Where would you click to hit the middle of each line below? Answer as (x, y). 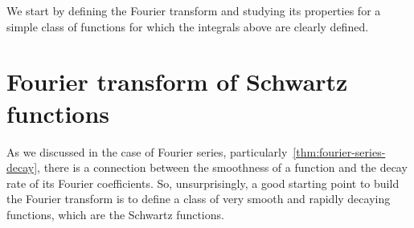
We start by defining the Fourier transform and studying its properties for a (194, 10)
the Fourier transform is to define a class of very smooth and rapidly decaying (199, 199)
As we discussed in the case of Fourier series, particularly (147, 151)
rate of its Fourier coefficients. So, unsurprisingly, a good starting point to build (203, 183)
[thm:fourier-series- (339, 151)
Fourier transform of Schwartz (177, 81)
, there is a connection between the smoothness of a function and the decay (222, 167)
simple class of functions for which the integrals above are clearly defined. (188, 26)
